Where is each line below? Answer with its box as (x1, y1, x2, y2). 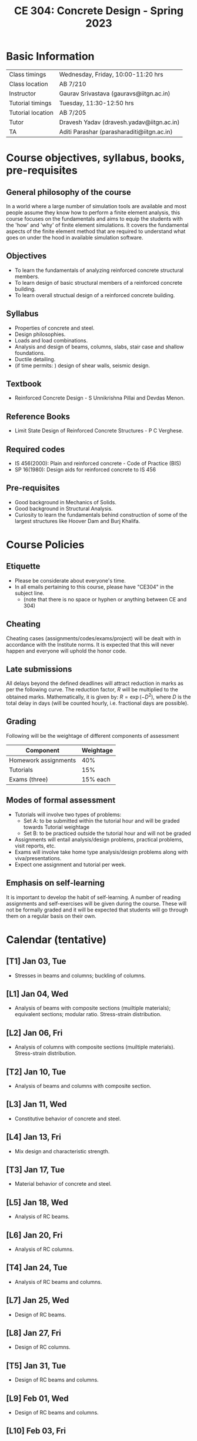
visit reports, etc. (14, 842, 56, 849)
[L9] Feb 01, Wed (6, 1393, 69, 1403)
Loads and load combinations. (14, 337, 88, 344)
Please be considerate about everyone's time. (14, 577, 126, 584)
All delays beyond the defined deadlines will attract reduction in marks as (6, 680, 183, 687)
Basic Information (6, 50, 95, 63)
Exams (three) (9, 775, 48, 783)
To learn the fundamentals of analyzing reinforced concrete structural (14, 267, 184, 274)
